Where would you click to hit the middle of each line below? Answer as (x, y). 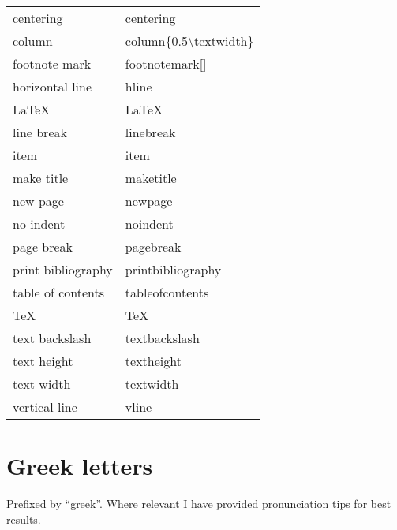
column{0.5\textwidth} (189, 41)
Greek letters (80, 466)
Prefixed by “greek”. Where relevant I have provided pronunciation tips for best (199, 504)
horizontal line (52, 86)
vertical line (45, 407)
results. (24, 519)
